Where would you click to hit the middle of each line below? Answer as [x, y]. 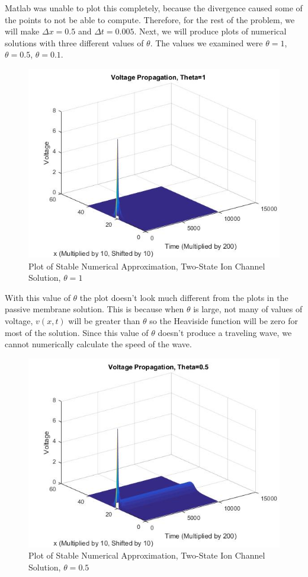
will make [22, 31]
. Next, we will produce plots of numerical [210, 31]
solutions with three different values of [74, 42]
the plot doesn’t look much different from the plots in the [184, 297]
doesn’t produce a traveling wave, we [225, 332]
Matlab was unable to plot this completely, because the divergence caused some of [154, 8]
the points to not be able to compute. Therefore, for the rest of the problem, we [150, 19]
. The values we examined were [206, 42]
